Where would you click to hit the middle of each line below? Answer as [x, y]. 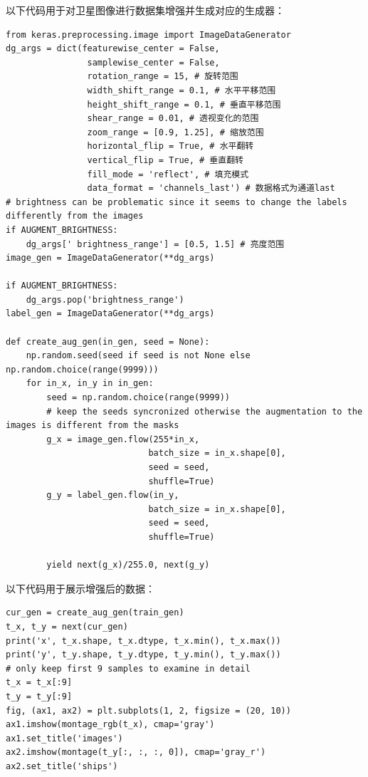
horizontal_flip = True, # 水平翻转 [170, 146]
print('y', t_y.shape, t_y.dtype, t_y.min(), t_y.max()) [143, 655]
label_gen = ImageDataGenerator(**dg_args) [110, 314]
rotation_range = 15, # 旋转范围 [163, 77]
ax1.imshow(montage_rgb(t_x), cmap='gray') [110, 725]
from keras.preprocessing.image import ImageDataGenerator [148, 35]
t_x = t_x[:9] [39, 683]
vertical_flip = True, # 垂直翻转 [165, 160]
